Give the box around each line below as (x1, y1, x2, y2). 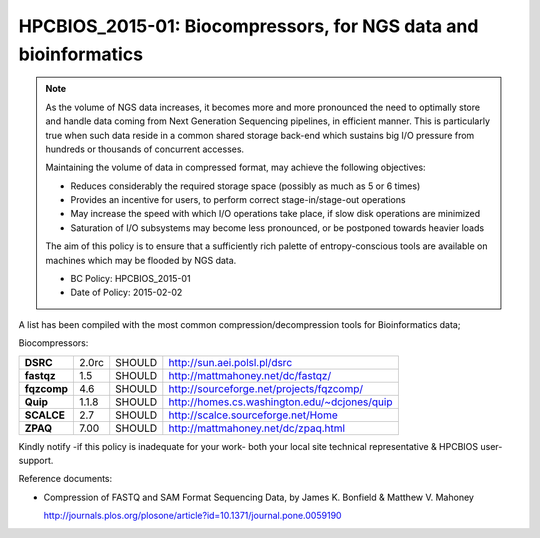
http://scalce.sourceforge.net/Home (168, 408, 339, 422)
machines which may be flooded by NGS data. (45, 254, 237, 266)
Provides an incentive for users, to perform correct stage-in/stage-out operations (70, 194, 406, 206)
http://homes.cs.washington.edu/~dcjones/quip (168, 395, 393, 409)
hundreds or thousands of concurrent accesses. (45, 143, 245, 155)
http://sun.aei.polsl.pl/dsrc (168, 355, 293, 369)
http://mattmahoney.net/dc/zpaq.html (168, 421, 345, 435)
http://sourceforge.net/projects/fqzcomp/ (168, 381, 364, 395)
